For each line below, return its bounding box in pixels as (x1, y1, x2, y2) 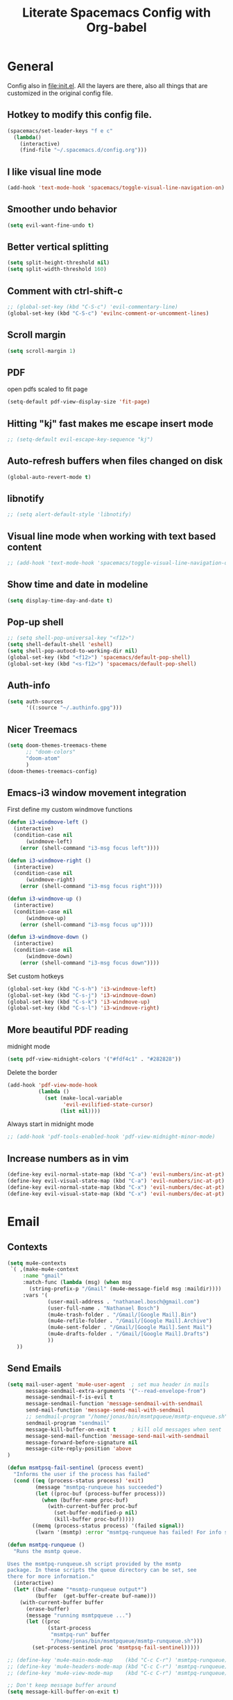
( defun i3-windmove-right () (7, 857, 92, 864)
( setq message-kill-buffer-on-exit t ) (7, 1688, 119, 1696)
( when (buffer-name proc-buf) (41, 1496, 129, 1504)
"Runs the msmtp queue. (13, 1547, 82, 1554)
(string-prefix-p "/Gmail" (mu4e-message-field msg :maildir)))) (28, 1285, 222, 1292)
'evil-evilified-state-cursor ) (62, 1101, 154, 1108)
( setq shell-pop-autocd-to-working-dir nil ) (7, 648, 138, 654)
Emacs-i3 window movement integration (7, 787, 187, 799)
